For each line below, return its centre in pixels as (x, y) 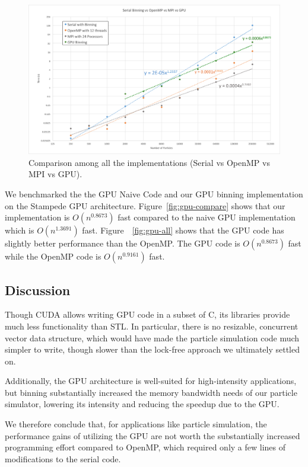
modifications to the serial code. (63, 458)
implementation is (37, 217)
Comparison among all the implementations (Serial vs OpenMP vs (149, 162)
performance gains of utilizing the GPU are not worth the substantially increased (153, 435)
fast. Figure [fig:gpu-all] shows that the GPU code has (183, 230)
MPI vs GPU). (55, 174)
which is (20, 230)
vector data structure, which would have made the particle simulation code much (152, 338)
